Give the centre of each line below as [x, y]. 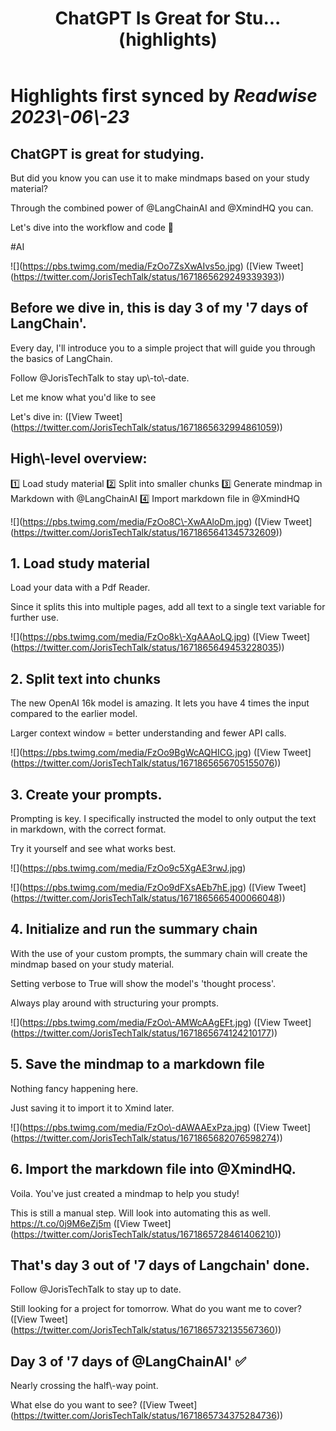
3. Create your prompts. [86, 794]
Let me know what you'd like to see [83, 397]
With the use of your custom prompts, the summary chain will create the [159, 953]
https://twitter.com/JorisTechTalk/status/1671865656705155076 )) [147, 763]
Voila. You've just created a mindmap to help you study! [125, 1193]
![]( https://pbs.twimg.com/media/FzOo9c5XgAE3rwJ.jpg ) [128, 868]
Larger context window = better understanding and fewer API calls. [148, 733]
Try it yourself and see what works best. [93, 849]
